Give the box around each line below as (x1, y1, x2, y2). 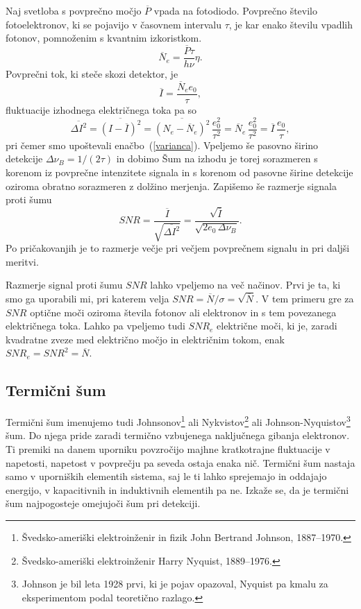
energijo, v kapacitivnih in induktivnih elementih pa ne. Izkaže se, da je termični (6, 482, 349, 497)
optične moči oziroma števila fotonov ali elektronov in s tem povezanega (30, 304, 337, 319)
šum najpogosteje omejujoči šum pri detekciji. (6, 496, 201, 511)
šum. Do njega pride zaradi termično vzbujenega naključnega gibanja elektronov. (6, 428, 350, 443)
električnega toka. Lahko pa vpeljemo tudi (6, 318, 185, 333)
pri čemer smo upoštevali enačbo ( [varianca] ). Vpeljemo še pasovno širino (6, 137, 319, 152)
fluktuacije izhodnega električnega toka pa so (6, 102, 197, 117)
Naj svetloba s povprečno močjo (6, 3, 142, 17)
